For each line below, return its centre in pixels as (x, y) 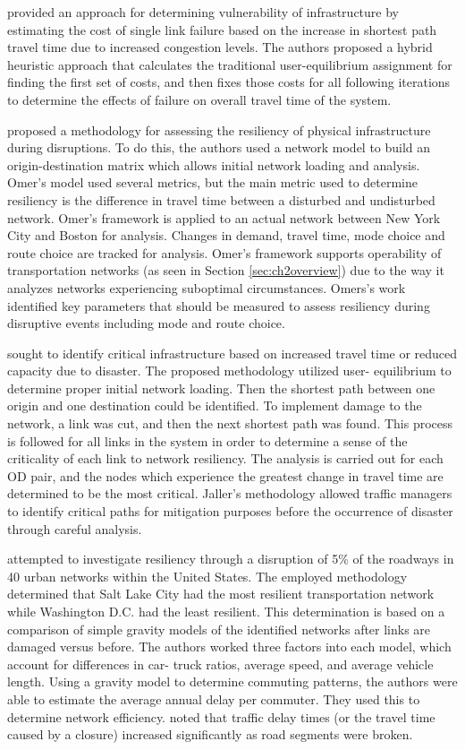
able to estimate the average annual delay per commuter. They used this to (214, 698)
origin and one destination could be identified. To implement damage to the (215, 405)
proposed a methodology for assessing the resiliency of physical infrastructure (219, 129)
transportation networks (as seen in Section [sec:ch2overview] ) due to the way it (226, 270)
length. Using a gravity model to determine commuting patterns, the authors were (232, 681)
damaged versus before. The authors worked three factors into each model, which (229, 647)
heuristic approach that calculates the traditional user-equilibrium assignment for (230, 64)
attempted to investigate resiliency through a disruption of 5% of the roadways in (231, 559)
